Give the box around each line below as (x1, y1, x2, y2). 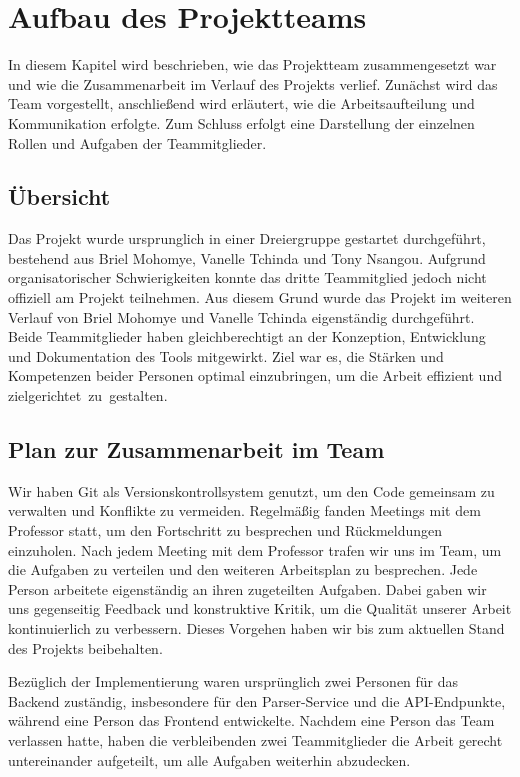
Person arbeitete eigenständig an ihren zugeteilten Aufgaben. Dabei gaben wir (8, 578, 487, 599)
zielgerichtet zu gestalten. (8, 385, 168, 406)
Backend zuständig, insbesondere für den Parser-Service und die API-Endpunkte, (8, 690, 506, 711)
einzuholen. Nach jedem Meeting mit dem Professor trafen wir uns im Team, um (8, 539, 502, 560)
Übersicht (8, 181, 111, 212)
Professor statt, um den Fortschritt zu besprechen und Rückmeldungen (8, 520, 443, 541)
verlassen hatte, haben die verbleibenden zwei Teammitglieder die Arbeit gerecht (8, 729, 503, 750)
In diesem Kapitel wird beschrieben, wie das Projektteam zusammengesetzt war (8, 54, 497, 75)
